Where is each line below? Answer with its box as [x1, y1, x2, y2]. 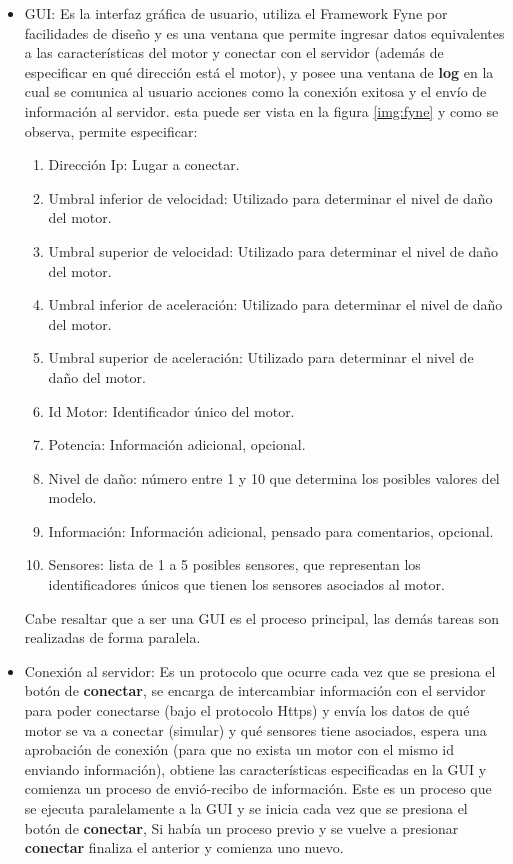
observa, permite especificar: [24, 120, 198, 141]
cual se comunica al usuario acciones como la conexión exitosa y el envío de [24, 81, 487, 102]
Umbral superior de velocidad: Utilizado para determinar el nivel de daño [48, 240, 499, 261]
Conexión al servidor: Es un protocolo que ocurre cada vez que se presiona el [24, 660, 496, 681]
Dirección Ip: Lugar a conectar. [48, 154, 240, 175]
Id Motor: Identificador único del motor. [48, 400, 295, 421]
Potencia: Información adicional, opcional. [48, 434, 306, 455]
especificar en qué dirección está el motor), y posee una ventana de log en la [24, 61, 494, 82]
